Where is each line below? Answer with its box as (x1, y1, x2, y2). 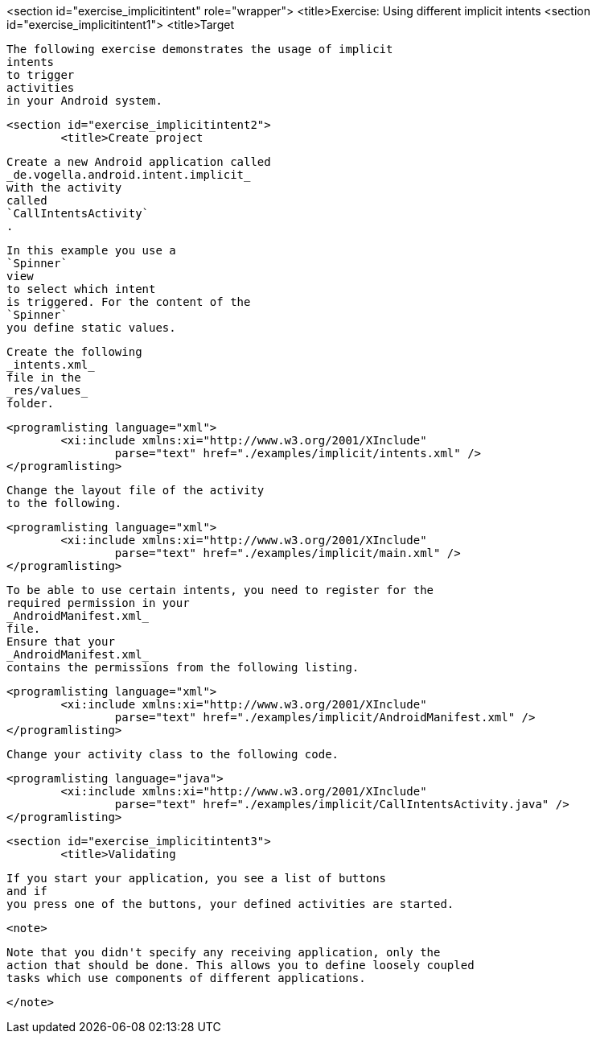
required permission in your (6, 596, 190, 609)
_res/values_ (6, 384, 88, 397)
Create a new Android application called (6, 155, 271, 168)
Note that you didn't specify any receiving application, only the (6, 946, 441, 959)
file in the (6, 371, 81, 384)
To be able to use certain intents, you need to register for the (6, 584, 434, 596)
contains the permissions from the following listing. (6, 661, 360, 674)
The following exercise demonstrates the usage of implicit (6, 43, 393, 56)
